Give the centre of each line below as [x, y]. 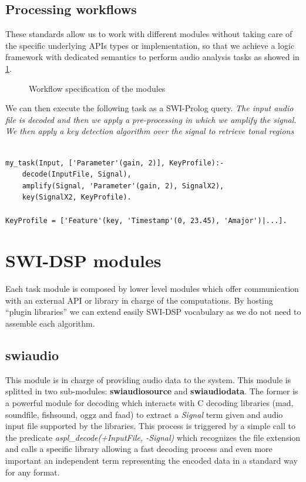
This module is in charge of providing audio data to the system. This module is [148, 379]
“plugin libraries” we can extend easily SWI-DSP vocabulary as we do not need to [153, 312]
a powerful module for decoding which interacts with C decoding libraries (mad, [149, 403]
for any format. [33, 472]
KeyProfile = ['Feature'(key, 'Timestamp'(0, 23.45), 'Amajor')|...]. [146, 220]
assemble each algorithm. [50, 323]
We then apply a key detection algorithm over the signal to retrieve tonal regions [150, 131]
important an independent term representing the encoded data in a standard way [152, 460]
